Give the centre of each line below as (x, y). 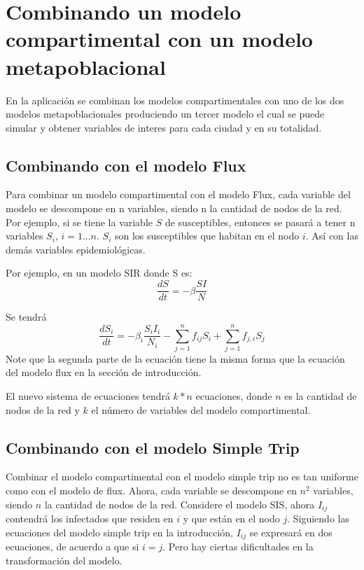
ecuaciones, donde (234, 396)
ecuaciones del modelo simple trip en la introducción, (119, 532)
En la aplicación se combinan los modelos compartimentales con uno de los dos (175, 100)
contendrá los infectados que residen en (90, 519)
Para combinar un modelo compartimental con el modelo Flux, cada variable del (178, 194)
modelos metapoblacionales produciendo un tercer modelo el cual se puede (165, 114)
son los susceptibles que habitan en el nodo (207, 236)
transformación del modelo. (64, 560)
